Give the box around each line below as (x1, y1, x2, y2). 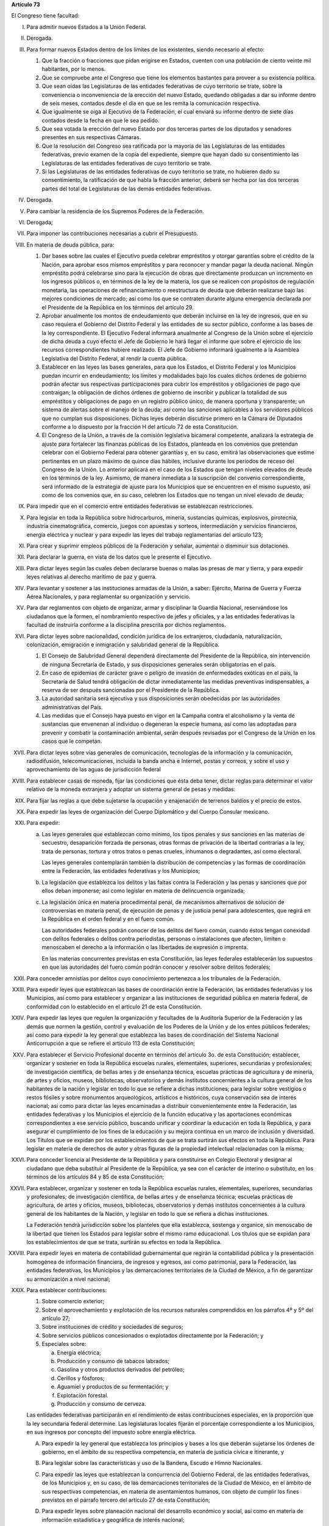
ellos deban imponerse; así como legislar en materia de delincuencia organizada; (41, 887, 246, 894)
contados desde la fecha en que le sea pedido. (41, 117, 160, 124)
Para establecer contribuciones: (26, 1286, 107, 1293)
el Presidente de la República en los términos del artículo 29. (41, 303, 194, 311)
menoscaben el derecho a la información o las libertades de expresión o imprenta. (41, 944, 249, 951)
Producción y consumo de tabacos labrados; (57, 1358, 170, 1365)
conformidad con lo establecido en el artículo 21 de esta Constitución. (26, 1003, 202, 1010)
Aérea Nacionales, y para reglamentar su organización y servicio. (26, 593, 191, 600)
